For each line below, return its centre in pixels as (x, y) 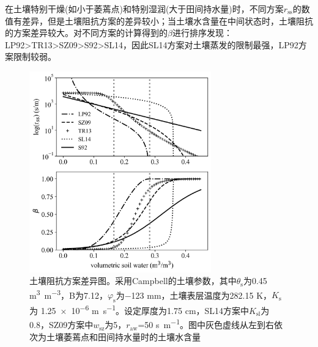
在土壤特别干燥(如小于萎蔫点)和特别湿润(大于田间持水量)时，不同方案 (144, 9)
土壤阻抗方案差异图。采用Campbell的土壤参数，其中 (133, 281)
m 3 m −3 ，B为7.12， (68, 294)
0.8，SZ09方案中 (61, 325)
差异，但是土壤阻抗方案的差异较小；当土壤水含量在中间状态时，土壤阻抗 (167, 20)
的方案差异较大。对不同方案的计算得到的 (86, 33)
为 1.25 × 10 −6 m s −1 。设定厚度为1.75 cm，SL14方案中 (139, 309)
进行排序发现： (202, 33)
